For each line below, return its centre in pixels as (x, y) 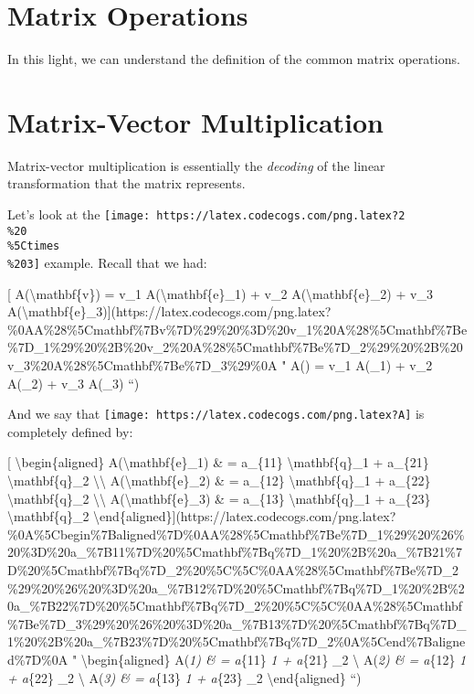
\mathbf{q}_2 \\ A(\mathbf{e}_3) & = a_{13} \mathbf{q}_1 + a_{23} (219, 498)
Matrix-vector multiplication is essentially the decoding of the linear (196, 165)
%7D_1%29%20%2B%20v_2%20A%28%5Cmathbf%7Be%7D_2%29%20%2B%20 (235, 347)
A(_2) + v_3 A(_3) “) (74, 383)
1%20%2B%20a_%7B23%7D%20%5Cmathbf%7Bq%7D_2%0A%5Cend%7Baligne (237, 641)
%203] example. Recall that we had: (107, 262)
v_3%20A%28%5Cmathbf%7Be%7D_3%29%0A (142, 365)
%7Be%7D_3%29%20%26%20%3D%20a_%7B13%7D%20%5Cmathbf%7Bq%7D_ (237, 623)
